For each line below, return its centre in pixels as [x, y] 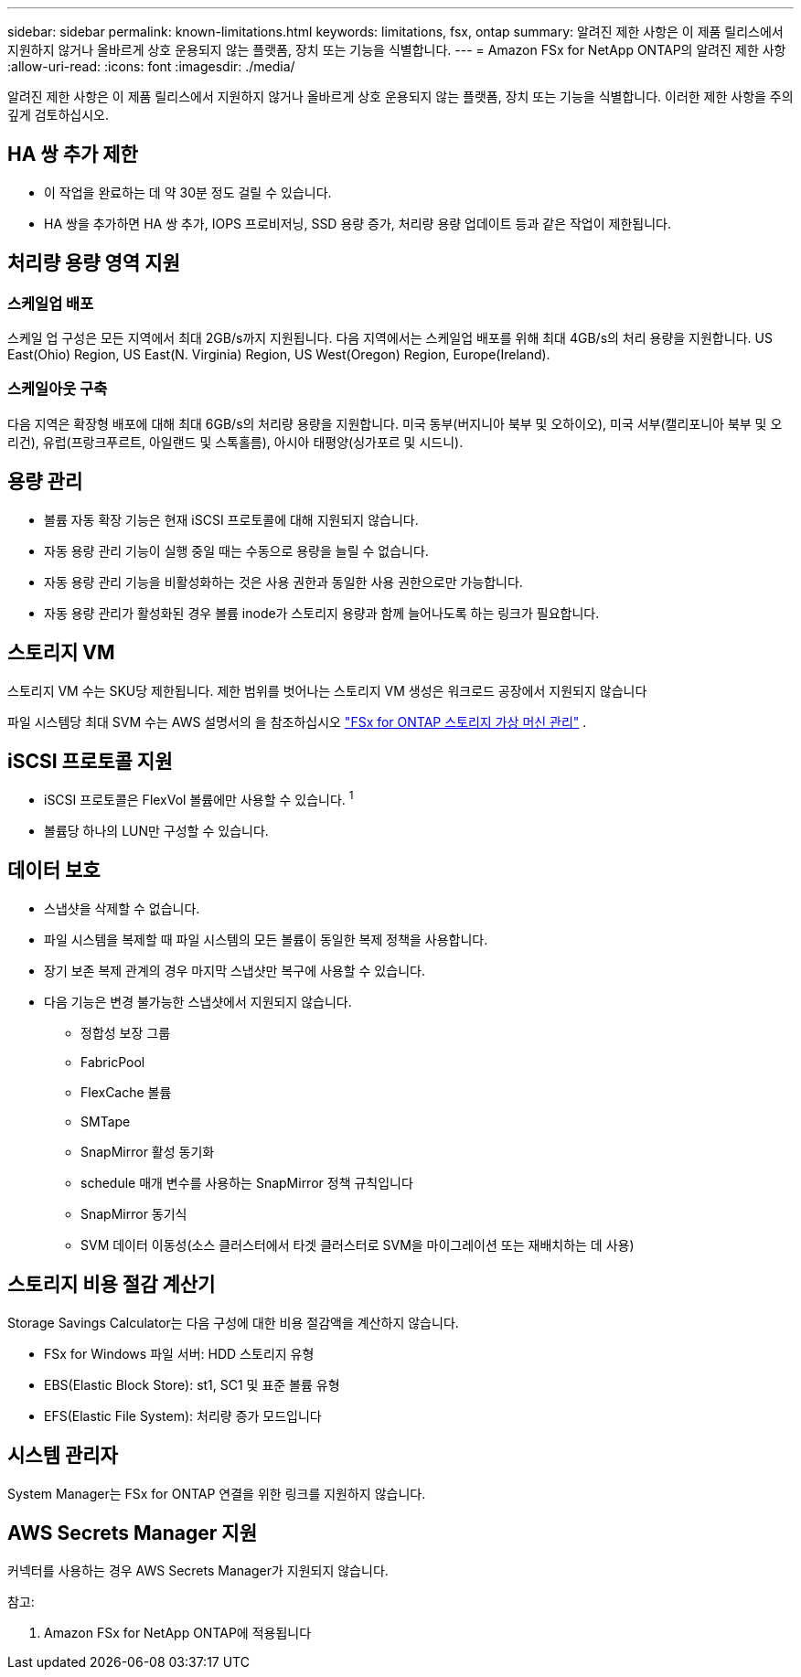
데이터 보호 [54, 871]
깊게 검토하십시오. [59, 115]
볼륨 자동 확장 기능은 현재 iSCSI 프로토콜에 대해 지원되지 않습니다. [231, 519]
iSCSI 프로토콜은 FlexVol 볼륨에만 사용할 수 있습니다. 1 [199, 798]
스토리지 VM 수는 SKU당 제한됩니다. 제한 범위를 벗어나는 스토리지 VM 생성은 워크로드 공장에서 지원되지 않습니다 [327, 690]
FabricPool [113, 1062]
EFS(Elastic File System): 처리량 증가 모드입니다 [183, 1415]
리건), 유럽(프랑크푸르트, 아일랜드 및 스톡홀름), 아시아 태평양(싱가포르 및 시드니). [235, 442]
